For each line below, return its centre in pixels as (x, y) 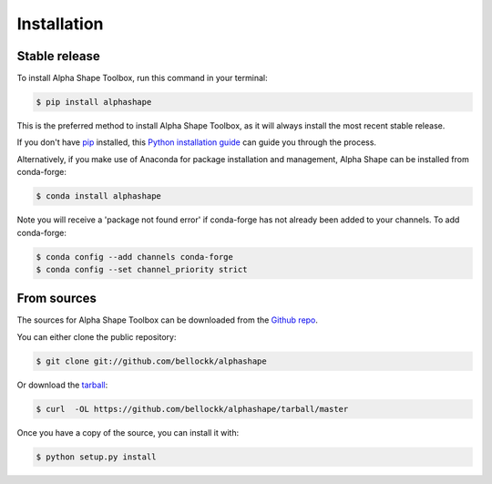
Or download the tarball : (62, 385)
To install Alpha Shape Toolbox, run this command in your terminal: (142, 78)
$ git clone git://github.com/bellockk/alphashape (152, 361)
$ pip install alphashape (94, 102)
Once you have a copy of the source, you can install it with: (128, 432)
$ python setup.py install (96, 457)
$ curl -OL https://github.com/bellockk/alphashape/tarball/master (192, 409)
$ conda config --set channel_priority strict (142, 269)
